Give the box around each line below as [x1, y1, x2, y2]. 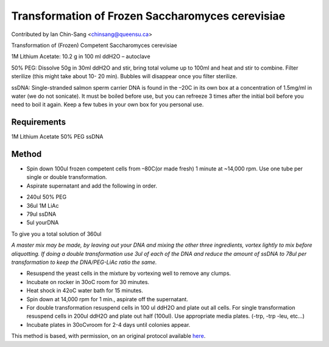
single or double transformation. [26, 173, 107, 181]
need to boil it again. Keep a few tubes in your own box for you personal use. [11, 101, 204, 108]
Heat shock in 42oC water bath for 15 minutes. [26, 287, 143, 294]
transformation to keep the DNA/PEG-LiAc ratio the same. [11, 258, 157, 266]
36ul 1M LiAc [26, 202, 59, 209]
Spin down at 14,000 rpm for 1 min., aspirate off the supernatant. [26, 295, 188, 302]
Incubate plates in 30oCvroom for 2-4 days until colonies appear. [26, 321, 191, 328]
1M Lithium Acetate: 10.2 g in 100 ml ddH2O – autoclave [11, 53, 150, 60]
